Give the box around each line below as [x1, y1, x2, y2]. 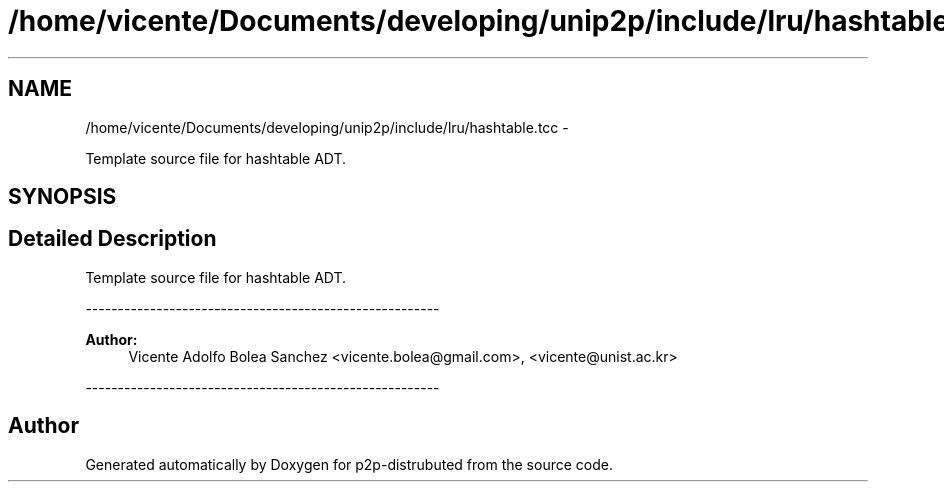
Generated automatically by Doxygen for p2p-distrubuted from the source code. [85, 455, 613, 473]
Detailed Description [8, 226, 217, 252]
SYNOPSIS [8, 184, 117, 210]
